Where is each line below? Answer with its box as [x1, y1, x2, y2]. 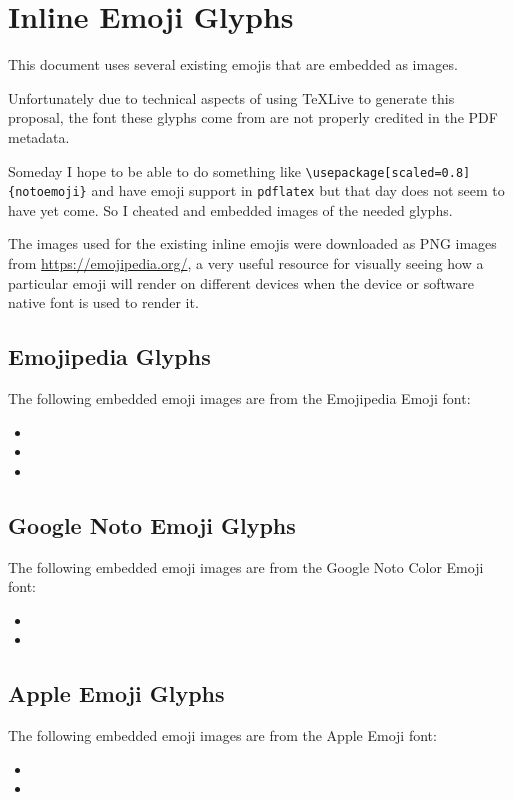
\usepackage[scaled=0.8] [305, 165, 471, 180]
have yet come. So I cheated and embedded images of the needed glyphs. [8, 199, 453, 220]
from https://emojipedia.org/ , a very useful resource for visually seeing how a [8, 253, 484, 273]
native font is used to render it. [8, 292, 199, 313]
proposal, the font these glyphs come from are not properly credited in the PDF [8, 107, 498, 128]
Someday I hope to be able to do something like [8, 160, 301, 181]
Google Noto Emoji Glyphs [8, 509, 296, 540]
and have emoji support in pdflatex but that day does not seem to [91, 180, 505, 201]
